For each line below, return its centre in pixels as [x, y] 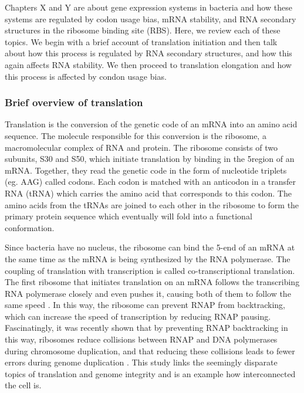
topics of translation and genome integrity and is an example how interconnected [150, 373]
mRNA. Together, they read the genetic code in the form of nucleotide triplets [146, 170]
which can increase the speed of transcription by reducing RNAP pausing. [138, 316]
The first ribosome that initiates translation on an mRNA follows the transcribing [152, 282]
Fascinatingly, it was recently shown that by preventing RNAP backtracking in [146, 328]
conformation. [30, 227]
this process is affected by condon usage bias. [86, 76]
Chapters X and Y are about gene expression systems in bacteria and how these [148, 7]
